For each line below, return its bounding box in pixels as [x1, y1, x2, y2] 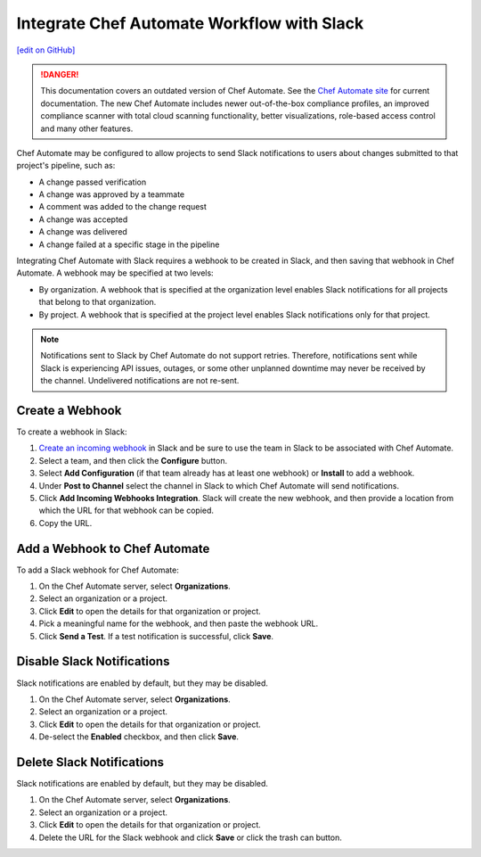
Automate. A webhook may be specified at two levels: [16, 268, 214, 278]
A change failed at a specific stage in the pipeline [38, 239, 220, 250]
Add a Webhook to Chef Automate [16, 540, 210, 556]
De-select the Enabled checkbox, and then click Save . [38, 731, 240, 742]
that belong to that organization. [38, 297, 157, 308]
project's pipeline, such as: [16, 161, 116, 171]
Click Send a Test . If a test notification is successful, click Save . [38, 630, 274, 641]
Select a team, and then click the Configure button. [38, 455, 227, 466]
